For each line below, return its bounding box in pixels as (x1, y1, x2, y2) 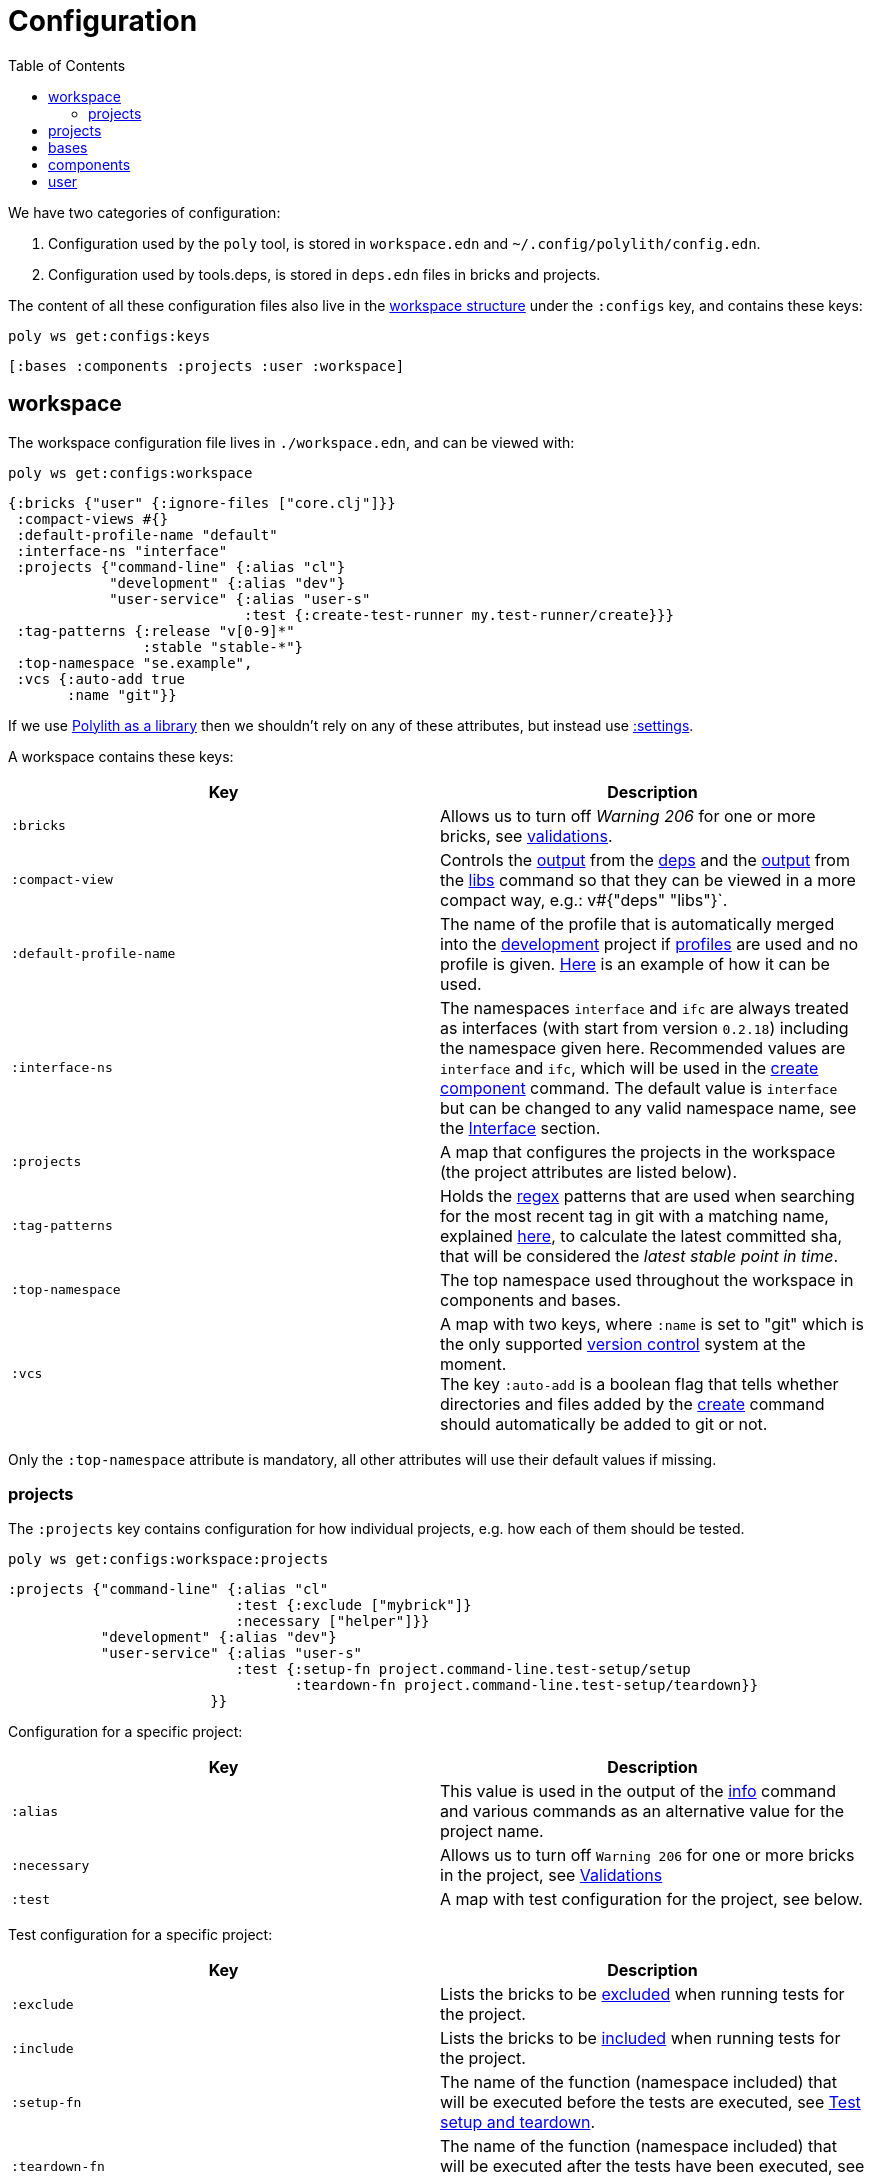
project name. (440, 1821, 544, 1842)
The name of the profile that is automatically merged (440, 913, 835, 934)
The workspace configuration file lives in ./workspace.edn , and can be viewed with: (8, 433, 575, 451)
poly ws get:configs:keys (8, 327, 211, 344)
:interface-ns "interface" (16, 542, 228, 559)
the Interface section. (440, 1117, 601, 1138)
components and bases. (440, 1289, 621, 1310)
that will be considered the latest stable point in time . (440, 1245, 839, 1266)
